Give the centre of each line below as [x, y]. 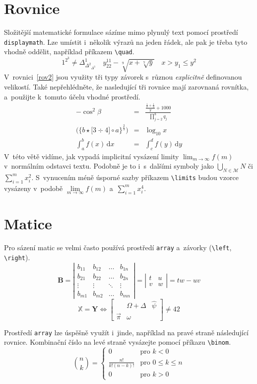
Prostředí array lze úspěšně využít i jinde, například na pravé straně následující [126, 332]
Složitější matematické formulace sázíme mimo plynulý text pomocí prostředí [121, 32]
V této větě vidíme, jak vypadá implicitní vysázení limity [92, 156]
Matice [28, 224]
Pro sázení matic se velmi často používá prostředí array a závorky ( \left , [118, 247]
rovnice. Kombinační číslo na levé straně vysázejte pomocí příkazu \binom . [118, 342]
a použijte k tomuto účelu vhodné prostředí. [72, 96]
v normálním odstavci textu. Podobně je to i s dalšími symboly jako [109, 166]
